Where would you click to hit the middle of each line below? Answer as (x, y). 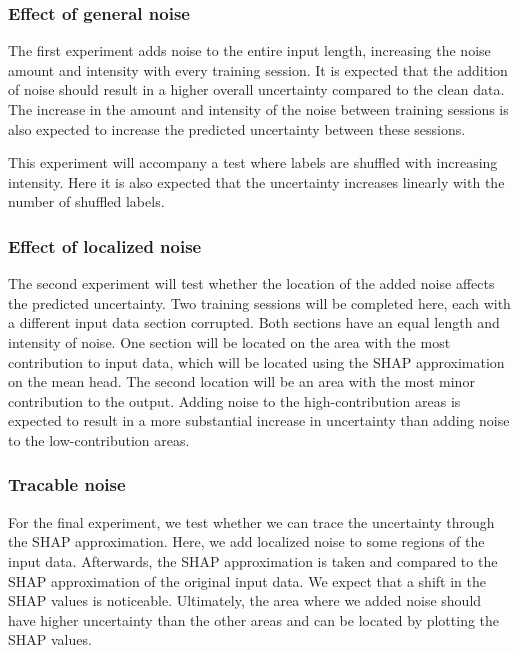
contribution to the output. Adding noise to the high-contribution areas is (234, 400)
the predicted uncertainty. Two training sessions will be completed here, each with (259, 302)
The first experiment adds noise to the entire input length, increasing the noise (249, 50)
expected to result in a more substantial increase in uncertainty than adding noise (259, 420)
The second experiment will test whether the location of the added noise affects (251, 283)
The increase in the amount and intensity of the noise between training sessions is (258, 109)
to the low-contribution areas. (99, 439)
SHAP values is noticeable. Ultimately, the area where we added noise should (245, 600)
